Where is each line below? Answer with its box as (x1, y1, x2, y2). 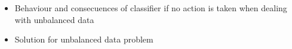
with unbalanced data (14, 13, 94, 25)
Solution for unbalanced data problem (14, 33, 153, 45)
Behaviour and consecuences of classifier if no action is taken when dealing (14, 2, 287, 14)
